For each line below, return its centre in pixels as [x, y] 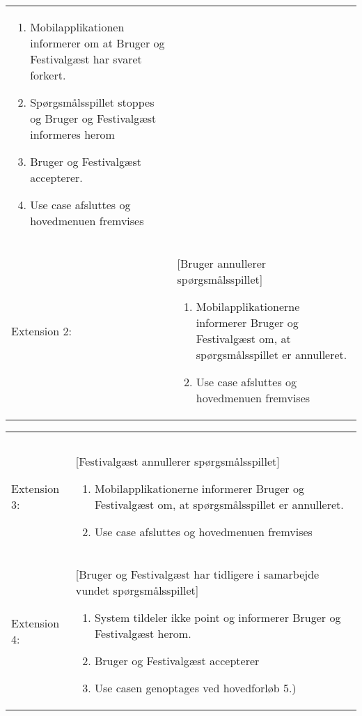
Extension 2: [41, 330]
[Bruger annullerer [222, 263]
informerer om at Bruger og [97, 43]
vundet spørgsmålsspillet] [137, 590]
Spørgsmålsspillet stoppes [92, 102]
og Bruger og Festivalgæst [93, 118]
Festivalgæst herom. [143, 633]
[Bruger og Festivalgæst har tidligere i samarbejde [197, 574]
